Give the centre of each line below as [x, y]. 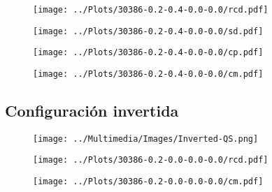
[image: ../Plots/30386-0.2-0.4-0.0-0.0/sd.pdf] [148, 31]
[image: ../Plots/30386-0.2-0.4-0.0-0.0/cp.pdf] [148, 53]
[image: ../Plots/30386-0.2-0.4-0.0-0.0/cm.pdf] [148, 74]
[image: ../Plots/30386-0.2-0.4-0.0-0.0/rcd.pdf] [151, 10]
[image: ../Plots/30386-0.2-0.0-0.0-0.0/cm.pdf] [148, 182]
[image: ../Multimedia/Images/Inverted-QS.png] [146, 139]
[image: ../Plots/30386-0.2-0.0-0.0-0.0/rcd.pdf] [151, 160]
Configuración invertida [92, 111]
